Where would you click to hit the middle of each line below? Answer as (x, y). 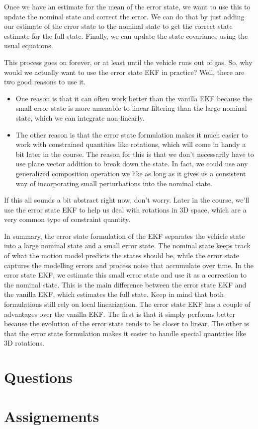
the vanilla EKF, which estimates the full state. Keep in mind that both (114, 294)
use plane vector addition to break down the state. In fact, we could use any (132, 164)
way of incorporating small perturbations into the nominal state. (114, 183)
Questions (38, 377)
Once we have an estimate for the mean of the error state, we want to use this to (127, 6)
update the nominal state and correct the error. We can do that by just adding (124, 16)
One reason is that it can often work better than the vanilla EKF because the (134, 98)
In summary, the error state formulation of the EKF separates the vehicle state (125, 236)
